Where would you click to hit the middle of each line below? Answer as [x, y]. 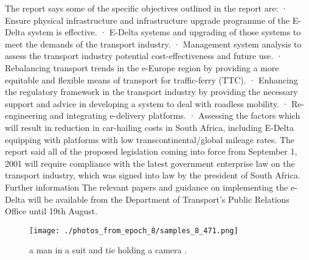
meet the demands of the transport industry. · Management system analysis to [153, 44]
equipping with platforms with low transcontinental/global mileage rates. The [150, 139]
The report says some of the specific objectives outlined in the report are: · [146, 8]
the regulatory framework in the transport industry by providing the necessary [151, 92]
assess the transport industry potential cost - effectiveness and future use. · [144, 56]
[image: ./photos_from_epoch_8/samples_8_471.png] [134, 230]
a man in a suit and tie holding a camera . [108, 250]
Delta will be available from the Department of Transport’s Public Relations [147, 199]
